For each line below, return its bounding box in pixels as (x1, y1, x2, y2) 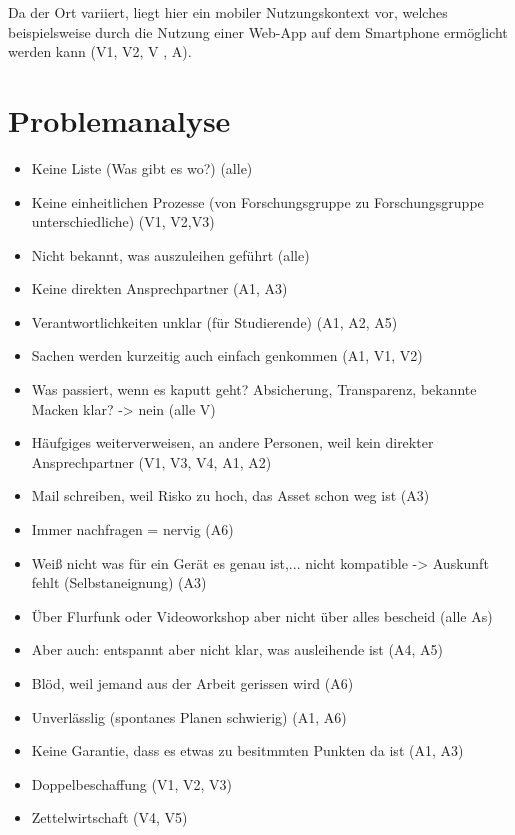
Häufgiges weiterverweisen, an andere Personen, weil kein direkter (31, 432, 434, 453)
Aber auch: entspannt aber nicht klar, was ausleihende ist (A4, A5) (31, 639, 443, 660)
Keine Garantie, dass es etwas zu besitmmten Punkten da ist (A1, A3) (31, 740, 464, 761)
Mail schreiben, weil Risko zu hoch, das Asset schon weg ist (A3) (31, 485, 430, 506)
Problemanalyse (8, 99, 231, 140)
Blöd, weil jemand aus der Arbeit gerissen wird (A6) (31, 673, 354, 693)
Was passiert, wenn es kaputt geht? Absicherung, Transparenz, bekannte (31, 379, 477, 400)
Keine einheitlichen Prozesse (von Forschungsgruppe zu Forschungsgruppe (31, 191, 484, 212)
